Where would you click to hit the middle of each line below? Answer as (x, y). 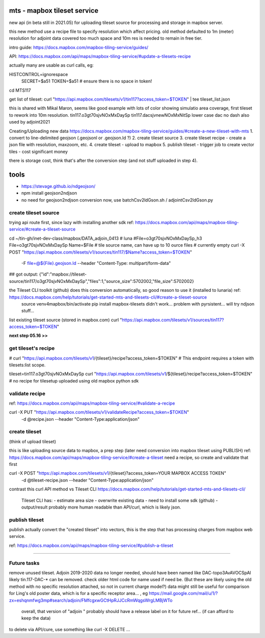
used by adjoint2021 (29, 122)
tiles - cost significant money (39, 152)
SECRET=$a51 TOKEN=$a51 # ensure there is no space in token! (87, 81)
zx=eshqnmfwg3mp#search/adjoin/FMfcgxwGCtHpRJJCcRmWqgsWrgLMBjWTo (91, 600)
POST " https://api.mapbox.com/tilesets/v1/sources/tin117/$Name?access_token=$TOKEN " (101, 252)
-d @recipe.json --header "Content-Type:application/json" (80, 419)
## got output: (24, 274)
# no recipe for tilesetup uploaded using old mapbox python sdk (74, 381)
